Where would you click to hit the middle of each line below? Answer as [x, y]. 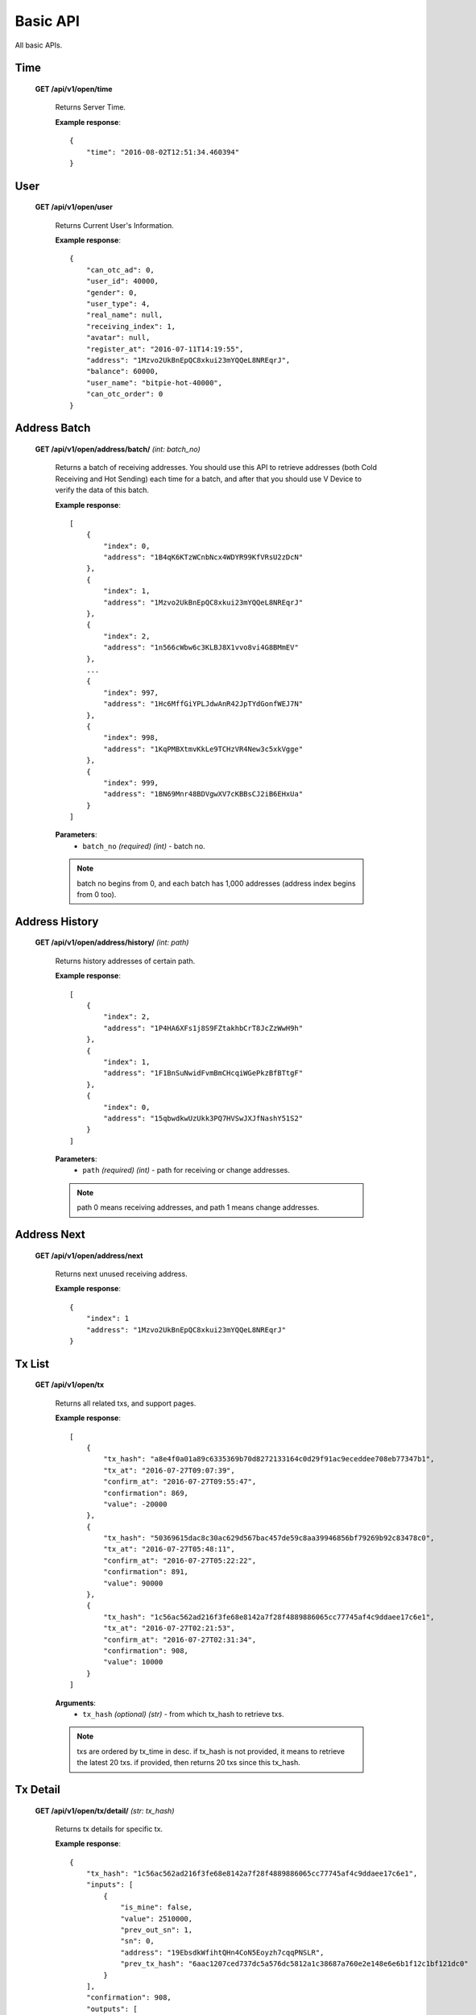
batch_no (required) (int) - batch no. [144, 845]
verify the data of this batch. [102, 490]
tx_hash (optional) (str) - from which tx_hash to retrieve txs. [183, 1714]
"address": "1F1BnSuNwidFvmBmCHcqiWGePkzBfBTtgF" [203, 1073]
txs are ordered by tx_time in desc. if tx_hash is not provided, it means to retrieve [211, 1751]
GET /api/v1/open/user [74, 207]
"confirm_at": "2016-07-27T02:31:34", [180, 1639]
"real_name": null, [124, 315]
